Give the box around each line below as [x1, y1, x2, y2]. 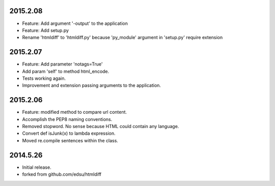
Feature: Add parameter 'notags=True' [22, 61, 103, 67]
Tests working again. [22, 75, 66, 81]
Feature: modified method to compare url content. [22, 109, 127, 115]
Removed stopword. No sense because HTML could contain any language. [22, 123, 179, 130]
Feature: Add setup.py [22, 27, 69, 33]
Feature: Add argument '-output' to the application [22, 20, 128, 26]
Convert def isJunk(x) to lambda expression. [22, 130, 116, 137]
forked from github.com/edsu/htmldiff [22, 171, 102, 177]
